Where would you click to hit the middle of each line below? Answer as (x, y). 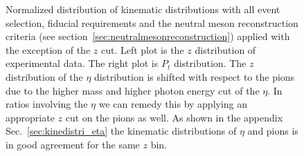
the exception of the (48, 49)
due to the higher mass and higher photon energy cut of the (133, 90)
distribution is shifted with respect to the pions (195, 76)
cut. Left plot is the (142, 49)
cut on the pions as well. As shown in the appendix (174, 117)
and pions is (273, 131)
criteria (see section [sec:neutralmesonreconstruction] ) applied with (148, 36)
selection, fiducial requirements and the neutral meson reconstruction (152, 22)
